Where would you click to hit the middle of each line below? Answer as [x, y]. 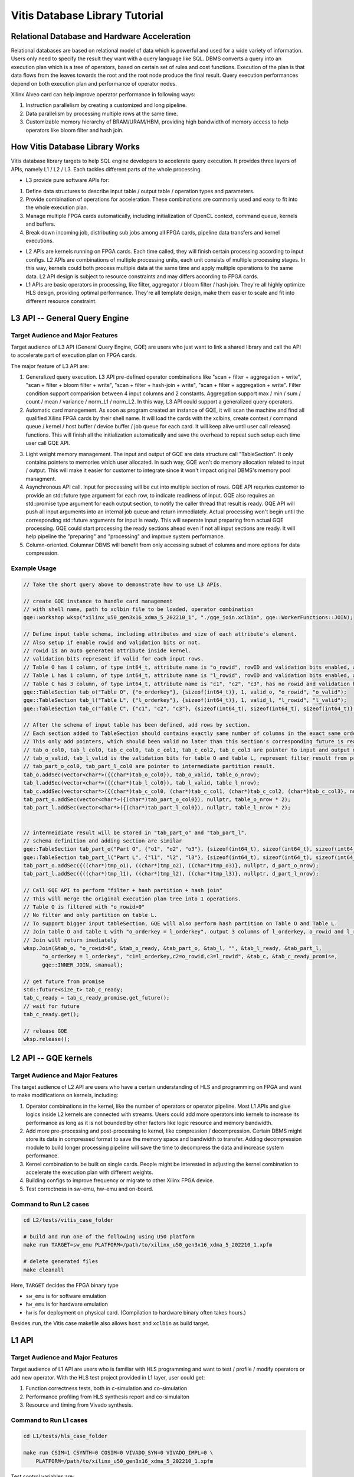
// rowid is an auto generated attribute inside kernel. [107, 650]
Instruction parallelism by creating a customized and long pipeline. [106, 105]
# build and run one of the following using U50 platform [109, 1237]
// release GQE [45, 1031]
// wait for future [51, 1006]
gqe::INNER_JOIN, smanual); [83, 965]
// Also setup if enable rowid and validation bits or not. [112, 642]
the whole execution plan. [57, 207]
